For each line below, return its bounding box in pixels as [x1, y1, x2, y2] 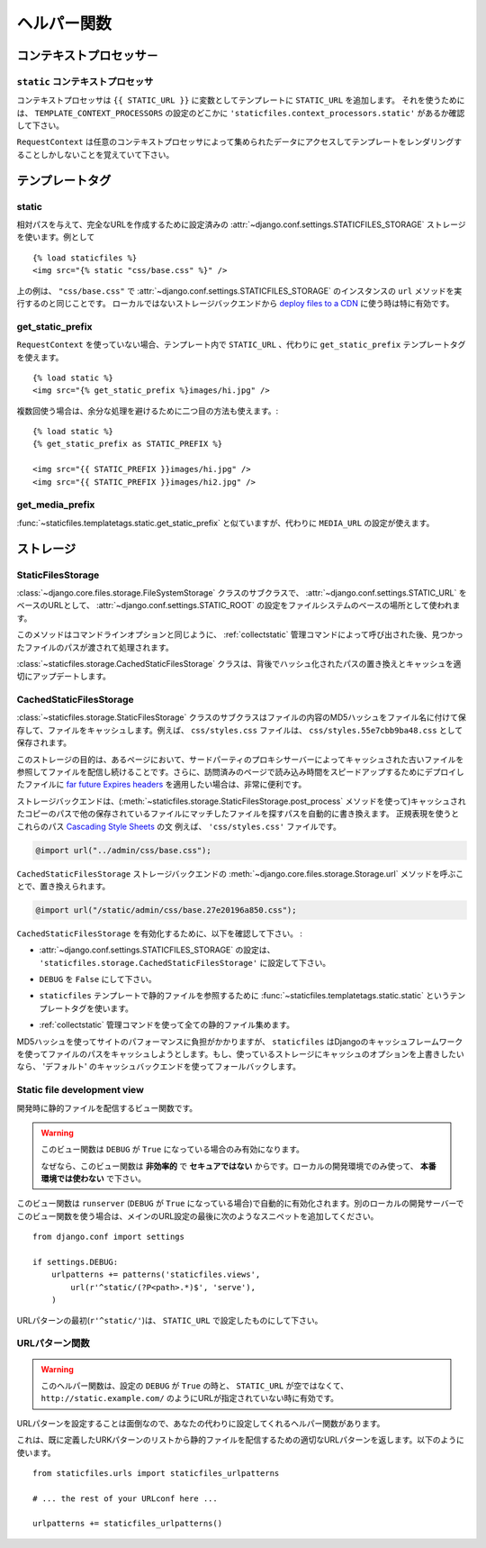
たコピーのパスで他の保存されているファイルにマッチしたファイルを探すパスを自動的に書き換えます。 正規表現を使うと [16, 808, 460, 819]
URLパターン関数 [16, 1337, 90, 1350]
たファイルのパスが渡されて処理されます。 [16, 642, 175, 652]
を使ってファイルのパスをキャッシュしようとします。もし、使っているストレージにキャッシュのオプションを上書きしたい [16, 1049, 464, 1059]
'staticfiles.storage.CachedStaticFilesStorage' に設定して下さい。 [39, 957, 331, 968]
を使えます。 [16, 351, 64, 362]
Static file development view [16, 1084, 144, 1097]
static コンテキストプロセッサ [16, 75, 154, 87]
